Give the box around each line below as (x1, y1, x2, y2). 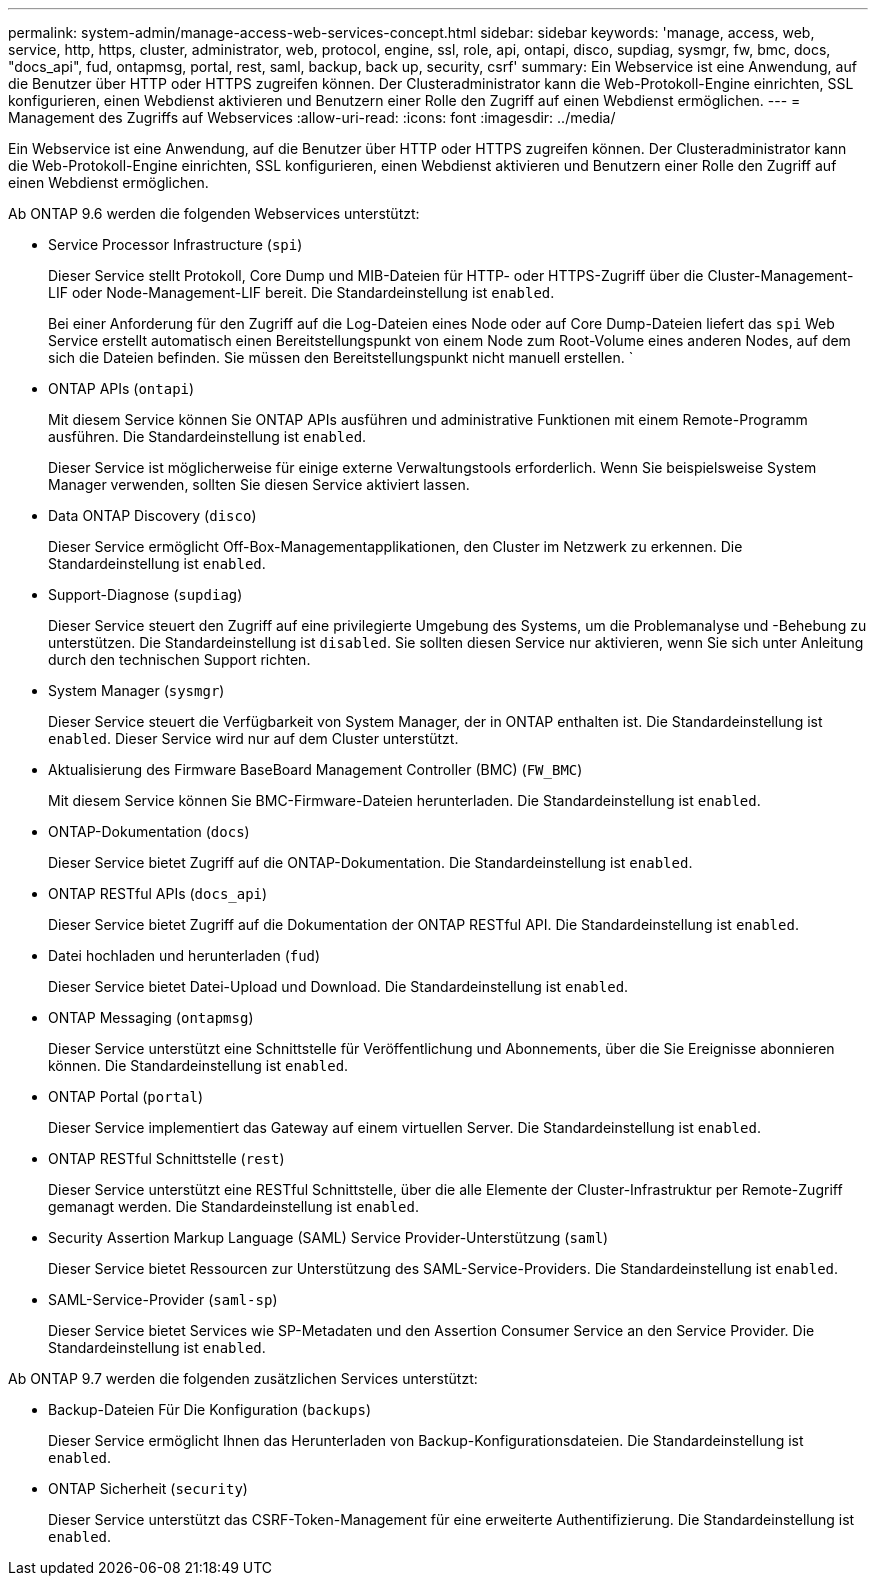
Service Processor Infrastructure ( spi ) (48, 236, 303, 253)
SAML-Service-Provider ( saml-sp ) (48, 1291, 278, 1308)
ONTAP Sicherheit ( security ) (48, 1480, 248, 1497)
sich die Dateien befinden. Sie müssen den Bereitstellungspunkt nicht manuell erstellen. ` (48, 349, 634, 366)
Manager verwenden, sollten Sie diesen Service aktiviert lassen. (48, 476, 470, 493)
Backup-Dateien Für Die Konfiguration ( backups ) (48, 1401, 372, 1418)
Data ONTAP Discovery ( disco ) (48, 507, 257, 524)
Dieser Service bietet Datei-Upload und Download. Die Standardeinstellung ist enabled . (48, 978, 629, 995)
